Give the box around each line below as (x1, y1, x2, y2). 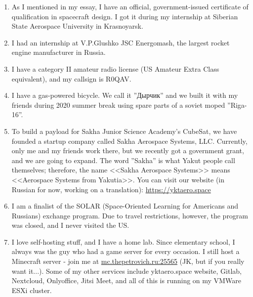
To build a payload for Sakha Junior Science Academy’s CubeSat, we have (11, 126, 237, 136)
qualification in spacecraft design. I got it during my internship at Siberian (11, 11, 238, 21)
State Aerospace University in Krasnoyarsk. (11, 21, 143, 31)
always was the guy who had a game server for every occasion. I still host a (11, 246, 240, 256)
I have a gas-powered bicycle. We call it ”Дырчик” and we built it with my (11, 90, 238, 100)
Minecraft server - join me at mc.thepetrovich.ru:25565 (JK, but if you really (11, 256, 245, 266)
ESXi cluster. (11, 285, 52, 295)
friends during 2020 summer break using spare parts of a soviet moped (11, 99, 225, 110)
